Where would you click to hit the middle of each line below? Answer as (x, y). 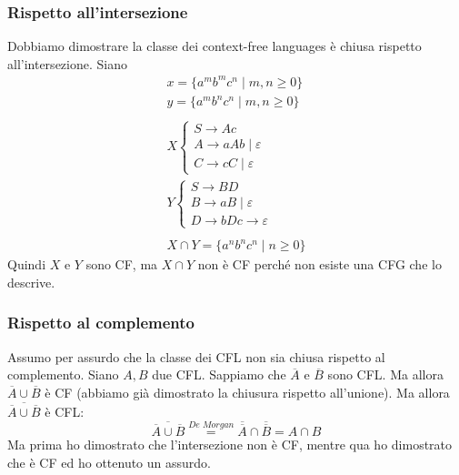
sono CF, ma (122, 264)
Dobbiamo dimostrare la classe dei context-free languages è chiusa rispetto (215, 46)
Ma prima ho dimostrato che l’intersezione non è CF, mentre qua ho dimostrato (230, 444)
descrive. (31, 282)
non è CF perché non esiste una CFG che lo (319, 264)
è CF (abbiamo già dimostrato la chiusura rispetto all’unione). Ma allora (247, 392)
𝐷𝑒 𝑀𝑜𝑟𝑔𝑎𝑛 (211, 425)
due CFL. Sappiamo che (219, 374)
